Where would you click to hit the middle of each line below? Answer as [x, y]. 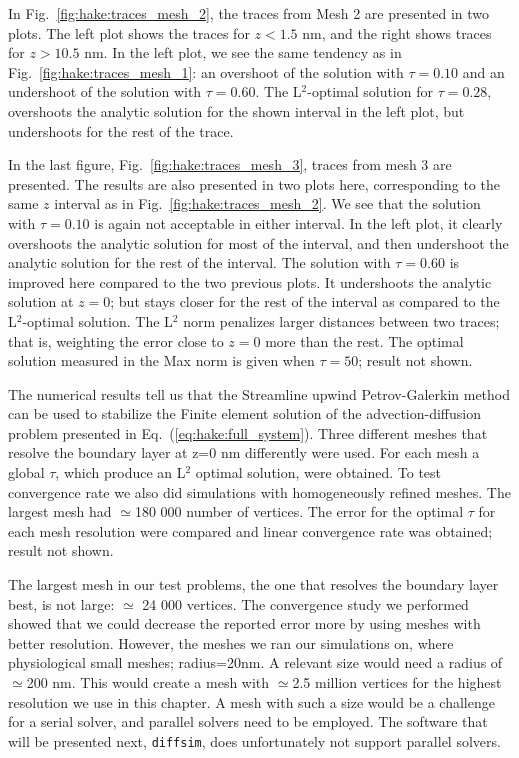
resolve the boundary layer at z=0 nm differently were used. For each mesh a [244, 452]
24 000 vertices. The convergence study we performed [305, 603]
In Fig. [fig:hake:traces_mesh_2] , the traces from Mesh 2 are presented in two [249, 13]
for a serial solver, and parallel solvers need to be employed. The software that [248, 721]
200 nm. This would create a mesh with [148, 682]
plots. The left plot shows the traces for [129, 32]
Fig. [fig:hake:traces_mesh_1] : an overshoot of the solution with [206, 71]
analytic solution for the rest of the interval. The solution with [199, 262]
